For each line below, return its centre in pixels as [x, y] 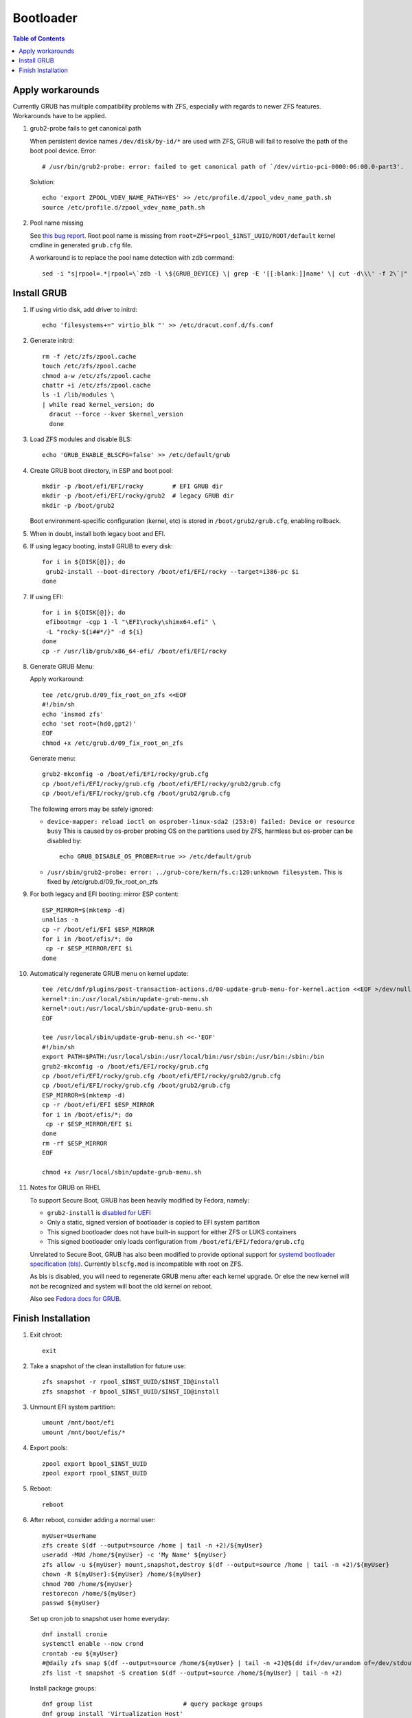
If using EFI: [47, 596]
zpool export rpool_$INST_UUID [95, 1473]
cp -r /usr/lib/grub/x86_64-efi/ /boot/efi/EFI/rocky [134, 651]
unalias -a [60, 920]
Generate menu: [53, 759]
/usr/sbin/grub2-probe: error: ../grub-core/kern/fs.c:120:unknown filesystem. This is [195, 872]
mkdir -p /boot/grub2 [78, 505]
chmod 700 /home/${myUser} [88, 1584]
